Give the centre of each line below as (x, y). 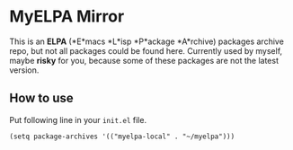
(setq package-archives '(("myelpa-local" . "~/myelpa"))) (122, 137)
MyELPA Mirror (67, 17)
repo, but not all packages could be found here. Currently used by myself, (146, 50)
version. (24, 70)
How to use (41, 98)
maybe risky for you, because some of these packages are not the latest (144, 60)
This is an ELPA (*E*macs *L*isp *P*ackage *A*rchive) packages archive (147, 41)
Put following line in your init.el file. (78, 119)
